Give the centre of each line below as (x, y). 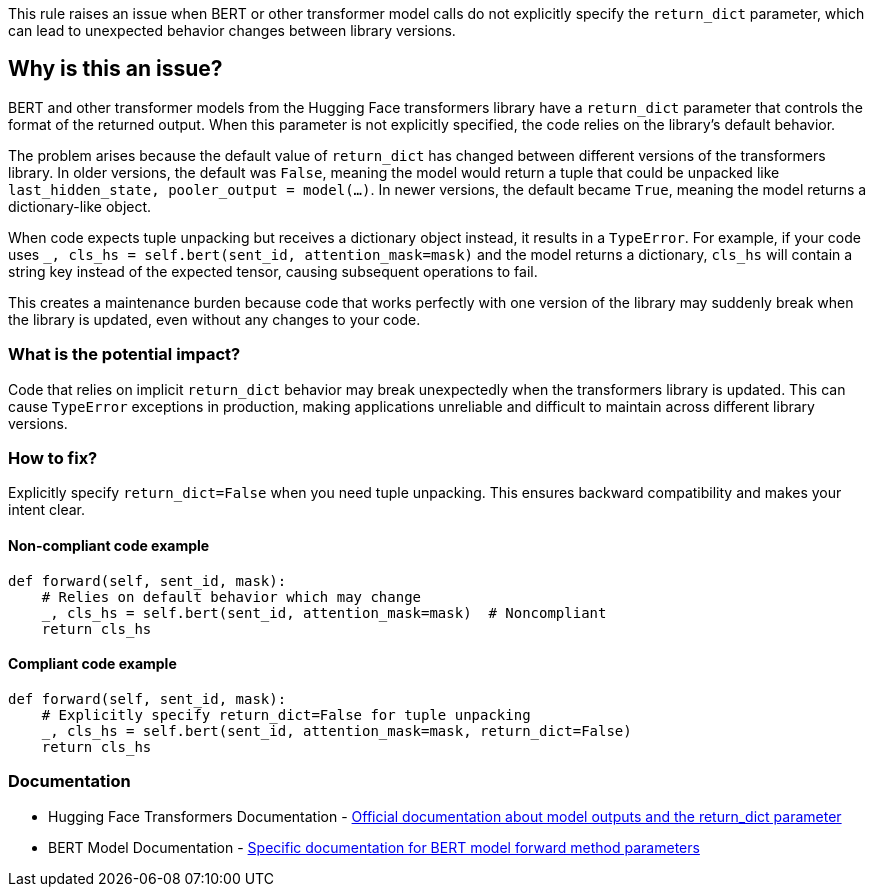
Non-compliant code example (109, 545)
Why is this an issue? (115, 69)
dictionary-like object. (80, 206)
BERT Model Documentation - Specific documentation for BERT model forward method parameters (374, 847)
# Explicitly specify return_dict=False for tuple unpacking (286, 714)
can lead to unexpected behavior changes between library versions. (232, 30)
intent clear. (47, 510)
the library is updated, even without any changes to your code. (214, 319)
